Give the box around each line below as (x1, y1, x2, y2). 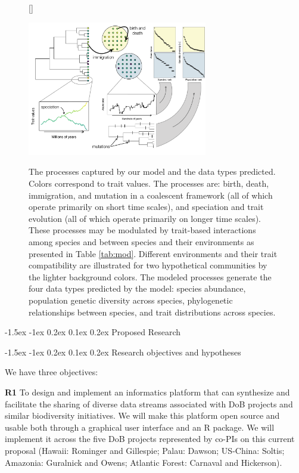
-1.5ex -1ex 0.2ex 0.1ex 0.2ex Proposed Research (5, 326, 181, 338)
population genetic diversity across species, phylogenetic (29, 294, 233, 307)
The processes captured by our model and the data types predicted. (29, 165, 276, 178)
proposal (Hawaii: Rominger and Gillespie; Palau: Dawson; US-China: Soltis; (5, 444, 285, 456)
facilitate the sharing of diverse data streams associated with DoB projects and (5, 397, 293, 410)
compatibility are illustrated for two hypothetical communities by (29, 259, 267, 271)
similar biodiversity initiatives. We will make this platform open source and (5, 409, 280, 422)
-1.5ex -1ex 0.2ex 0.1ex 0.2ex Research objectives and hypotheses (5, 345, 241, 358)
